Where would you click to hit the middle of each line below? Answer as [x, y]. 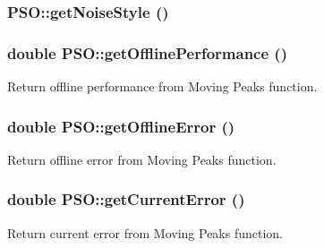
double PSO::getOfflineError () [121, 126]
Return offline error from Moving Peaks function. [142, 159]
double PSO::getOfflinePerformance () [147, 52]
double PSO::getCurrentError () [126, 199]
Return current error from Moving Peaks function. [145, 232]
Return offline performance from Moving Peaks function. [162, 86]
